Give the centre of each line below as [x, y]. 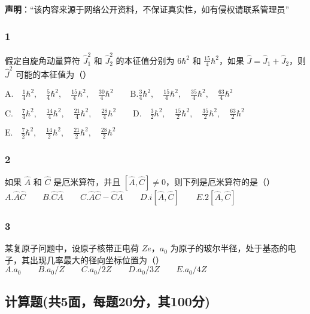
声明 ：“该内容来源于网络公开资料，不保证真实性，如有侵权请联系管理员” [147, 9]
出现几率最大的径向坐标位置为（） [97, 259]
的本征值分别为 [145, 60]
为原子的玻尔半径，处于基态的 [229, 248]
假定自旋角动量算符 [42, 60]
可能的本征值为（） [54, 74]
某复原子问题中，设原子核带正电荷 [72, 248]
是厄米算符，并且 [87, 181]
